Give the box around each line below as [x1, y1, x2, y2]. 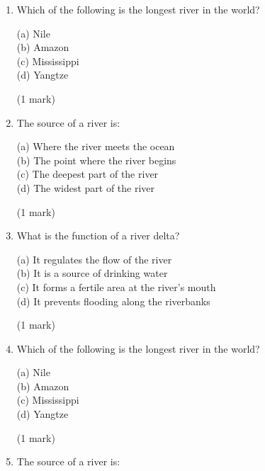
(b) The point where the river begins [16, 152, 176, 167]
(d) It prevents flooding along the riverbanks [16, 293, 210, 308]
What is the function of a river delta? [16, 228, 180, 243]
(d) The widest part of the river [16, 180, 155, 195]
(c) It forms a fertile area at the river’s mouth [16, 279, 216, 294]
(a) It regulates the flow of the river [16, 251, 172, 266]
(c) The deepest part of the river [16, 166, 159, 181]
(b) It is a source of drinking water [16, 266, 168, 280]
